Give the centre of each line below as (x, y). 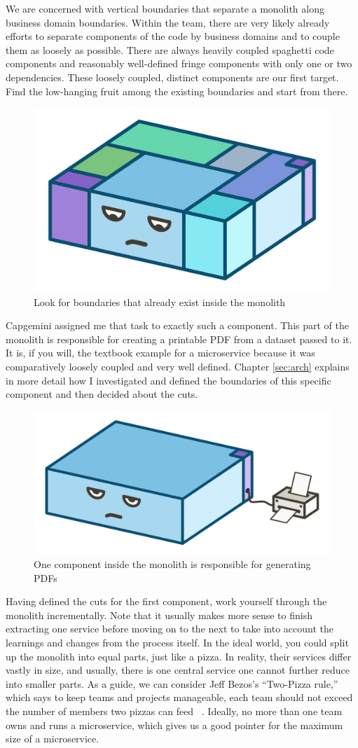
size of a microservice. (53, 739)
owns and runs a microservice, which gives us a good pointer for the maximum (174, 725)
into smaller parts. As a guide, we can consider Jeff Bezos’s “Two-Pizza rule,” (172, 683)
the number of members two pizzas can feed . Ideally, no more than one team (174, 711)
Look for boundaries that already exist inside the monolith (160, 302)
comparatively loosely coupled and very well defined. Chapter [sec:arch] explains (178, 367)
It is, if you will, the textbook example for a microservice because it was (160, 353)
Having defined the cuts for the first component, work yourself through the (166, 601)
